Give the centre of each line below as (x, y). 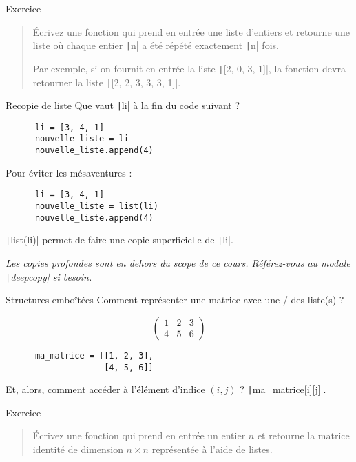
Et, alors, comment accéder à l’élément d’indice (105, 389)
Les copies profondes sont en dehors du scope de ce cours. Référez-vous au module (178, 263)
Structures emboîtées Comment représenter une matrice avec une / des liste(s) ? (175, 300)
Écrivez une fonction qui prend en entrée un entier (139, 435)
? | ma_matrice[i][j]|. (283, 389)
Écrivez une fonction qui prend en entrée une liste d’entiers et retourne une (191, 31)
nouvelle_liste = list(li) (96, 207)
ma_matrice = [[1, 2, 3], (94, 355)
